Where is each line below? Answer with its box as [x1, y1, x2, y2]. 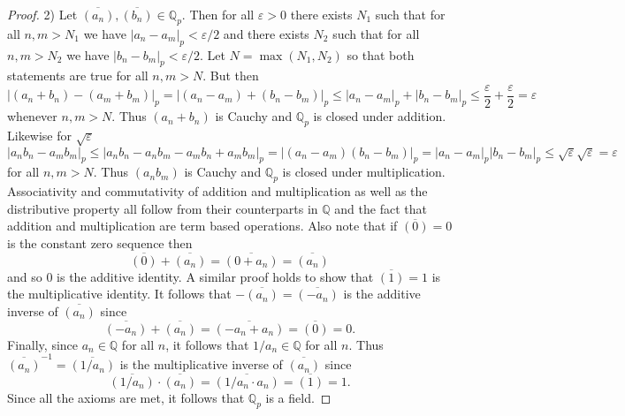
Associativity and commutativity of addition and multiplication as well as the [7, 182, 428, 200]
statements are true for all [7, 66, 149, 85]
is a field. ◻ [265, 388, 332, 406]
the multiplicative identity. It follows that [7, 284, 232, 303]
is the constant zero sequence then [7, 233, 193, 252]
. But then [202, 66, 259, 85]
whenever [7, 107, 57, 125]
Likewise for [7, 125, 72, 144]
